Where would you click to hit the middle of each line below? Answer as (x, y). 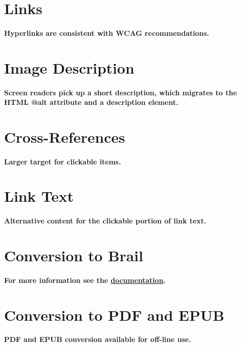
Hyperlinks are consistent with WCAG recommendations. (107, 33)
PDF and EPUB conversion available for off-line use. (98, 339)
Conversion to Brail (74, 255)
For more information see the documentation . (85, 280)
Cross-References (65, 136)
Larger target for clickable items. (63, 161)
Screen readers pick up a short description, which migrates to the (120, 92)
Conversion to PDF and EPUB (114, 314)
